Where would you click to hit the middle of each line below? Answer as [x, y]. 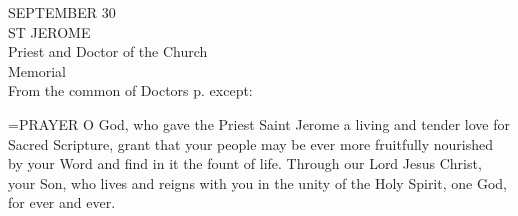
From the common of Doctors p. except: [130, 90]
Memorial [37, 70]
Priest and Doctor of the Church [108, 51]
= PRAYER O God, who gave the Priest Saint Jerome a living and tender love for [259, 123]
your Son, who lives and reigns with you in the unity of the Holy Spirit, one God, [257, 182]
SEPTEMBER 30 [62, 12]
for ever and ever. [62, 202]
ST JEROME [49, 31]
